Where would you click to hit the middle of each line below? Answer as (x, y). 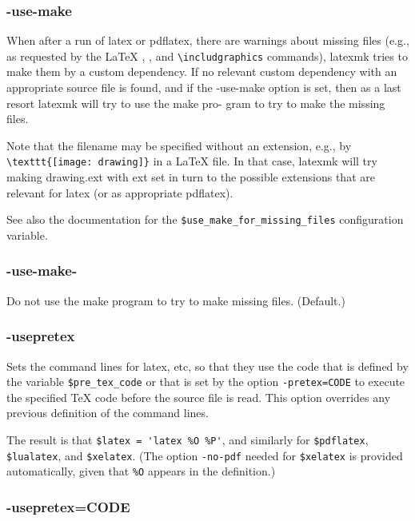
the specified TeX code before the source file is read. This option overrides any (199, 397)
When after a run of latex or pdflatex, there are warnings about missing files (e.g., (208, 40)
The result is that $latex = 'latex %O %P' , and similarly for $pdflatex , (188, 439)
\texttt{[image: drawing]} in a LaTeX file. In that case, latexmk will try (192, 161)
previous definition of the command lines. (108, 413)
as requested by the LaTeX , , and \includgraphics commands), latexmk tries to (207, 56)
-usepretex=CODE (68, 506)
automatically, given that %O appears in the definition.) (141, 471)
